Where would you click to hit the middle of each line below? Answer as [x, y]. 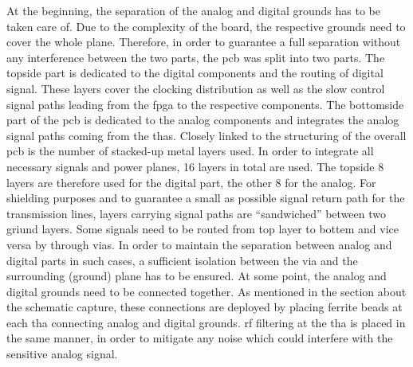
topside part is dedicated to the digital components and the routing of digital [195, 73]
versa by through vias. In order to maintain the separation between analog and [199, 244]
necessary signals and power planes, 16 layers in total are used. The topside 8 [195, 166]
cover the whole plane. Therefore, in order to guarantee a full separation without [204, 42]
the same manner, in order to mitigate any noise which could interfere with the [200, 338]
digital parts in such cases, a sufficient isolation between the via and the [182, 260]
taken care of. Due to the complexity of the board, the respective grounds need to [206, 26]
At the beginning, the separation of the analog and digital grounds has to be [193, 10]
